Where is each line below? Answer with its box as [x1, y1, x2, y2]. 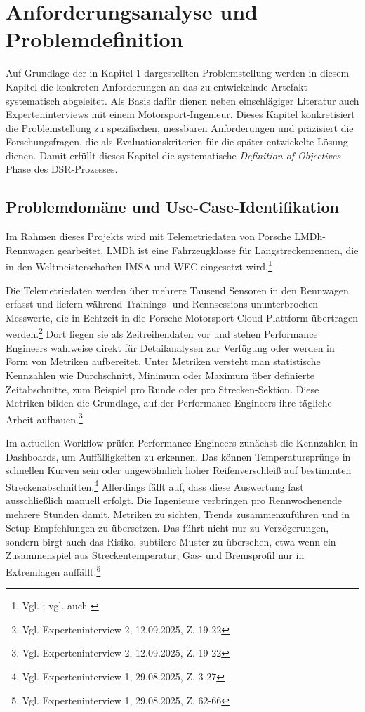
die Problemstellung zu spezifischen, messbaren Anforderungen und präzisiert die [6, 120, 354, 135]
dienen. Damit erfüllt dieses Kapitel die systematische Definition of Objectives [6, 147, 341, 162]
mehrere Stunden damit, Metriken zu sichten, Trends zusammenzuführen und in [6, 506, 350, 521]
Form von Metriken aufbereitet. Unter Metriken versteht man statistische [6, 354, 321, 369]
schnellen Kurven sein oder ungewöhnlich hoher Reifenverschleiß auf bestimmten [6, 463, 352, 477]
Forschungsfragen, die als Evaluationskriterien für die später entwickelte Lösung [6, 134, 348, 149]
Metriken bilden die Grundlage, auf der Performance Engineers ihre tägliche [6, 395, 332, 410]
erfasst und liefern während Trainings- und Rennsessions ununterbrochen [6, 296, 319, 311]
